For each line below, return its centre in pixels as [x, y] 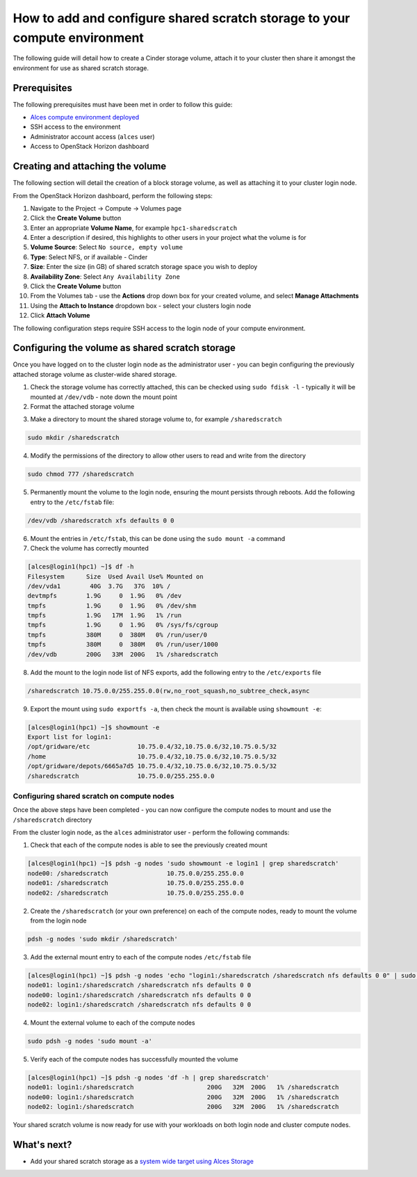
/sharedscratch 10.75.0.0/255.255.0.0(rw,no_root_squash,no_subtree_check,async [169, 691]
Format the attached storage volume [82, 407]
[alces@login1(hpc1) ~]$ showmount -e [93, 727]
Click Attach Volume [60, 316]
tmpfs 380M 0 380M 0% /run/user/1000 [123, 644]
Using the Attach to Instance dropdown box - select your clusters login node [141, 305]
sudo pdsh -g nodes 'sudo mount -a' [90, 1041]
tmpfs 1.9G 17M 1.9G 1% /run [105, 616]
